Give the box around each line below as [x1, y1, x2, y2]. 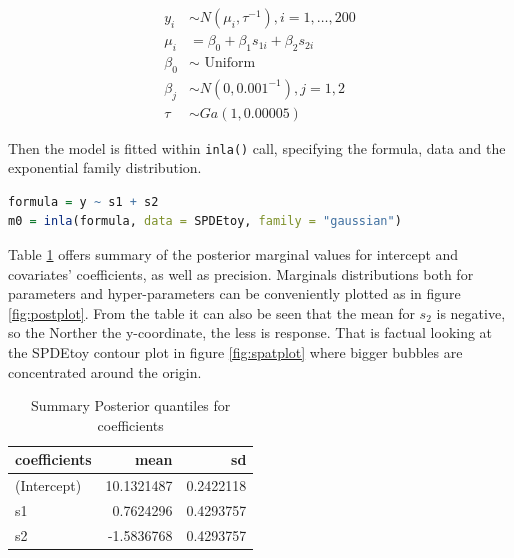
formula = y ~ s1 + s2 [8, 194, 159, 209]
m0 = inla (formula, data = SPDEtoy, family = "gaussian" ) [8, 214, 402, 229]
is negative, [436, 302, 506, 323]
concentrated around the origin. [8, 361, 202, 382]
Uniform [204, 55, 256, 70]
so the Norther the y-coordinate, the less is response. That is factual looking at [8, 322, 493, 343]
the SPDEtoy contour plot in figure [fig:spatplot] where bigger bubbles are [8, 341, 463, 362]
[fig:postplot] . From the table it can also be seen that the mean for [8, 302, 415, 323]
